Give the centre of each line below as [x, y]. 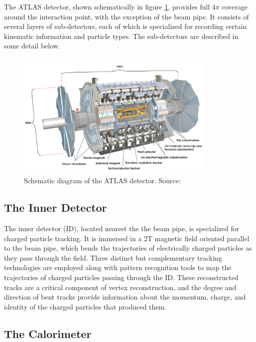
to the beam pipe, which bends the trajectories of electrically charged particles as [128, 248]
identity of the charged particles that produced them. [85, 306]
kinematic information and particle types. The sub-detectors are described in [121, 36]
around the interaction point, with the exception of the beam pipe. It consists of [127, 16]
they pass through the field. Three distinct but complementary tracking [113, 257]
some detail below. [32, 46]
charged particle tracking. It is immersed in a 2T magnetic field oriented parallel [127, 238]
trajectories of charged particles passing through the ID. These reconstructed [121, 277]
